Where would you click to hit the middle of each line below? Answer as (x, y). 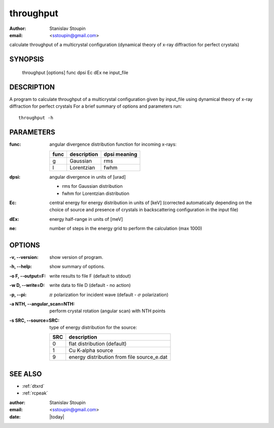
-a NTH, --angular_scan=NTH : (42, 304)
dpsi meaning (121, 154)
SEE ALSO (26, 374)
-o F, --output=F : (28, 276)
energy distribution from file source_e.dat (118, 357)
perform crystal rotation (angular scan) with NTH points (108, 311)
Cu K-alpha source (91, 350)
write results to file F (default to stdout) (90, 276)
